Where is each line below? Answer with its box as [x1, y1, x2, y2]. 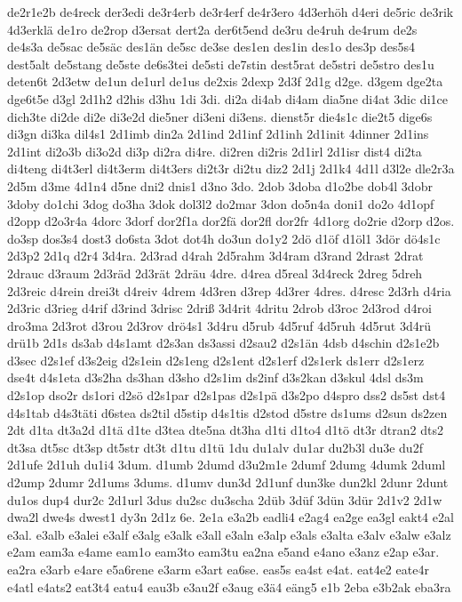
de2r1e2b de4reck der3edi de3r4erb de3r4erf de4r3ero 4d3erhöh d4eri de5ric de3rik [7, 3, 454, 20]
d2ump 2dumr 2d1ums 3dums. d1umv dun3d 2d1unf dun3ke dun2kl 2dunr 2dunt [7, 473, 449, 492]
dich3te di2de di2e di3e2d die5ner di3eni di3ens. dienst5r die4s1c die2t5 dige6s [7, 107, 433, 125]
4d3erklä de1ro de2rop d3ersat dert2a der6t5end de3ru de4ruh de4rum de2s [7, 20, 418, 38]
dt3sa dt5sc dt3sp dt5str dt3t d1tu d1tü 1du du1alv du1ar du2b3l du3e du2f [7, 437, 423, 456]
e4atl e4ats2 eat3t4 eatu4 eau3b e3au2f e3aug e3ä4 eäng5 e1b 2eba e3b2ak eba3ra [7, 577, 451, 596]
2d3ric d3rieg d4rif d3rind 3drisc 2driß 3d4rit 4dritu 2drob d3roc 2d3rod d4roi [7, 299, 432, 317]
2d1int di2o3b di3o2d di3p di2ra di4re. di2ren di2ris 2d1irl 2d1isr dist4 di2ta [7, 141, 422, 160]
